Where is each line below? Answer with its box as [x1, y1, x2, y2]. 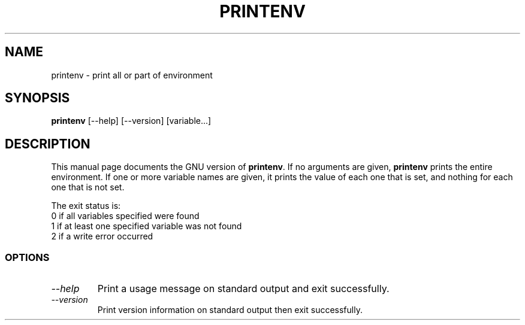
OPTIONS [5, 251, 50, 263]
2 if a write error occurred [51, 231, 153, 242]
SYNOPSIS [5, 90, 70, 106]
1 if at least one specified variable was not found [51, 221, 242, 232]
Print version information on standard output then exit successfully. [97, 305, 363, 315]
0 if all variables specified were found [51, 211, 200, 221]
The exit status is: [51, 201, 121, 211]
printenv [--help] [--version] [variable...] [51, 116, 212, 126]
